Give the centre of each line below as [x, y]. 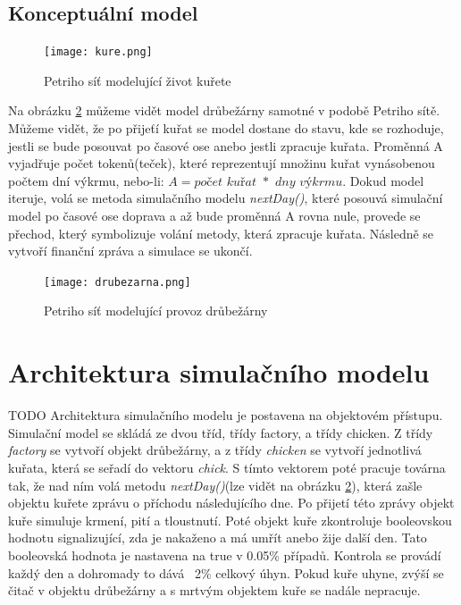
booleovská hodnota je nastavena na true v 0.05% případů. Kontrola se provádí [225, 555]
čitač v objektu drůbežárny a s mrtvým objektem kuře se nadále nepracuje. [214, 590]
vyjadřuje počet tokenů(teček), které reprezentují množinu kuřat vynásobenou [222, 163]
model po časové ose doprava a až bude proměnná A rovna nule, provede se [214, 216]
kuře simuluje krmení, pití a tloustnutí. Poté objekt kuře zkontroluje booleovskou [230, 520]
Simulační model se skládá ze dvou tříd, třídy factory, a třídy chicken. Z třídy [221, 432]
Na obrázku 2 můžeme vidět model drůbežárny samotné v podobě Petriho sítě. [224, 110]
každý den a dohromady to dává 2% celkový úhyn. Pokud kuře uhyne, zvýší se [226, 572]
